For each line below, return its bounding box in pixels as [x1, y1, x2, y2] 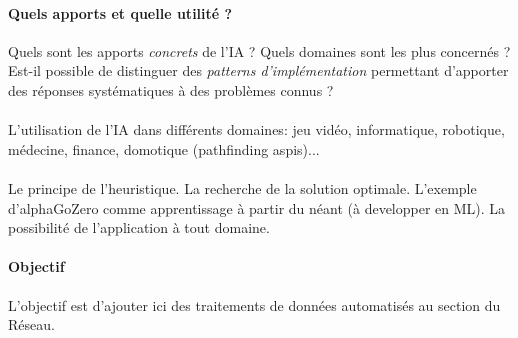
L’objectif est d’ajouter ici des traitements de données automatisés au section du [8, 294, 501, 315]
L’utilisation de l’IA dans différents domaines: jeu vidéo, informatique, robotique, [8, 119, 505, 140]
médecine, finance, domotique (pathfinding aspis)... [8, 138, 320, 159]
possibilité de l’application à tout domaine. [8, 217, 270, 238]
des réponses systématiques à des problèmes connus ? [8, 79, 334, 100]
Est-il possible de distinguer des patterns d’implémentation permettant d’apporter [8, 60, 509, 81]
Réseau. [8, 314, 55, 335]
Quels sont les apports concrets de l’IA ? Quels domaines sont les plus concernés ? [8, 40, 511, 61]
